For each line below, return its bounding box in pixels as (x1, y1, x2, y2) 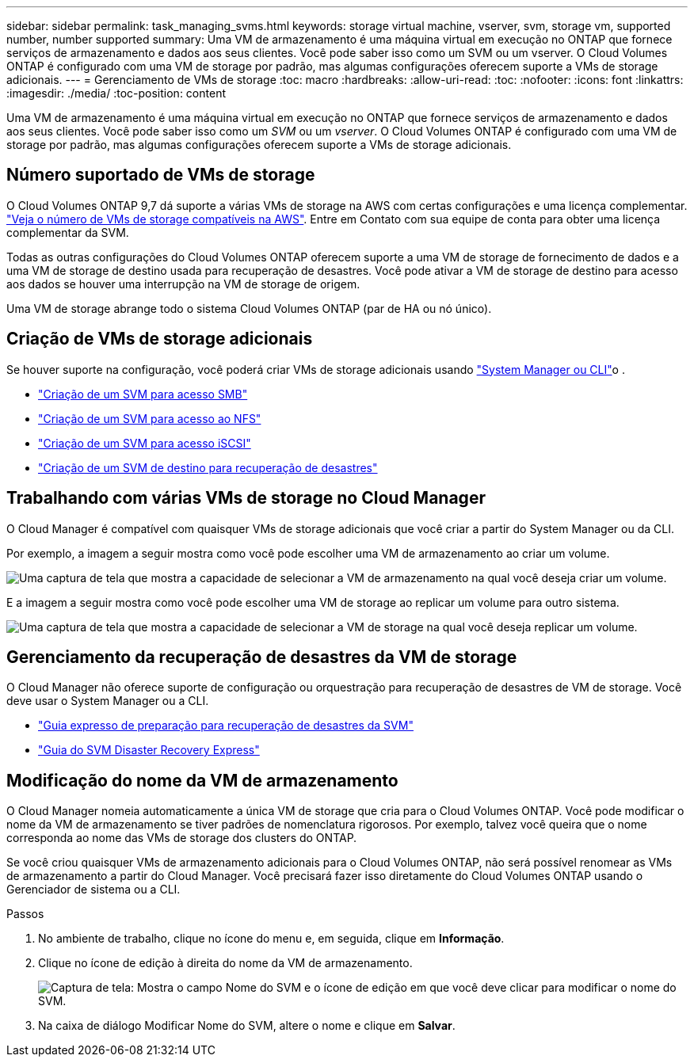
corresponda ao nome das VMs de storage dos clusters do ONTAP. (6, 831, 357, 845)
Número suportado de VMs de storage (6, 165, 315, 185)
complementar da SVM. (6, 225, 129, 239)
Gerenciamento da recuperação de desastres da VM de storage (6, 646, 517, 667)
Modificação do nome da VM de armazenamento (6, 770, 398, 791)
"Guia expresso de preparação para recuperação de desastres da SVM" (38, 718, 414, 733)
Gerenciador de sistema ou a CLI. (6, 882, 181, 897)
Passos (6, 907, 44, 921)
